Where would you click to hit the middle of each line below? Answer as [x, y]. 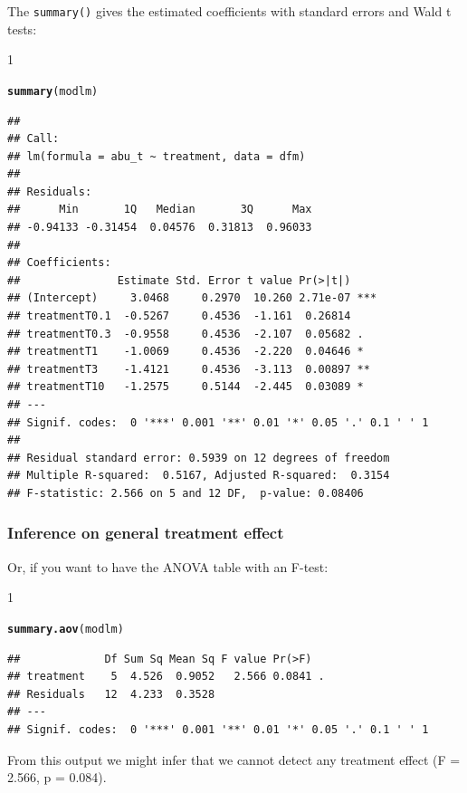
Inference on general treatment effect [146, 533]
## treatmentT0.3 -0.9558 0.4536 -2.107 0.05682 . [186, 334]
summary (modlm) [53, 91]
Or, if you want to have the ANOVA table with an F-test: [168, 566]
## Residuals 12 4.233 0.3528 [111, 694]
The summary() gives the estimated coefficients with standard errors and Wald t [229, 11]
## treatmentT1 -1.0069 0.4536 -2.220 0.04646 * [186, 352]
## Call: [33, 139]
